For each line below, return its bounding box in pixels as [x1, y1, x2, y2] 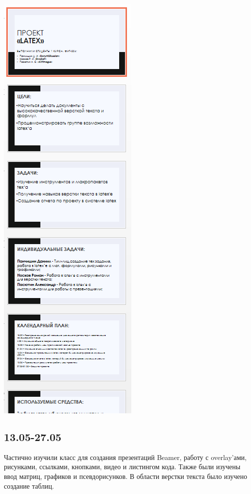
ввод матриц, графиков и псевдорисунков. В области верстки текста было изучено [4, 471, 248, 481]
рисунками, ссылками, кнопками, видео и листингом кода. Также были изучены [4, 461, 241, 472]
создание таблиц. [4, 480, 54, 491]
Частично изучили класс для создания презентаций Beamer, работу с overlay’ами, [4, 452, 247, 462]
